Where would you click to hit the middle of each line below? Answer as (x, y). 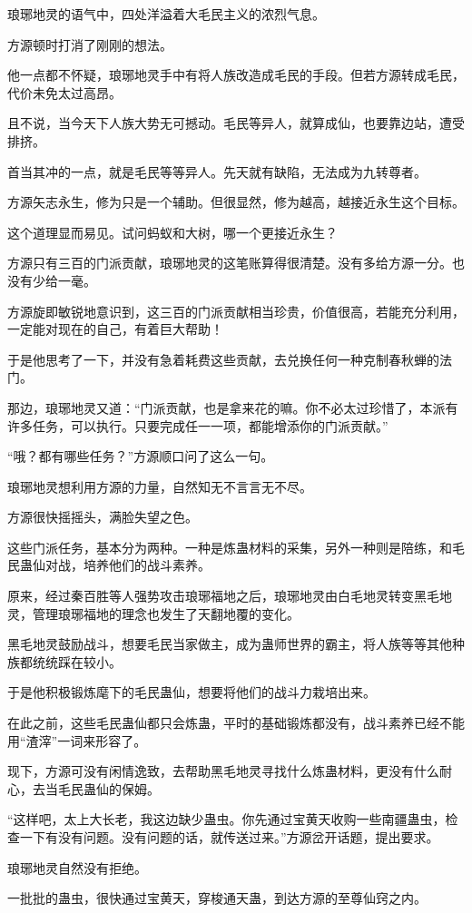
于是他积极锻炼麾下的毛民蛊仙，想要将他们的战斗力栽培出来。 (192, 692)
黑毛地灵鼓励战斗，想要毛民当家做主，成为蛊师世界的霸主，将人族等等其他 (230, 644)
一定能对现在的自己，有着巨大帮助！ (115, 329)
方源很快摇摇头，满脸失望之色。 (103, 517)
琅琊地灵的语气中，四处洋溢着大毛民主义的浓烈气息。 (166, 14)
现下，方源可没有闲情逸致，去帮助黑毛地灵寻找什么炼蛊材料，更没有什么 (223, 771)
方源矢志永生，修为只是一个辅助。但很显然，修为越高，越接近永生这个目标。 (236, 202)
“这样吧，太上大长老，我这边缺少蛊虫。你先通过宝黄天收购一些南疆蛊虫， (226, 819)
